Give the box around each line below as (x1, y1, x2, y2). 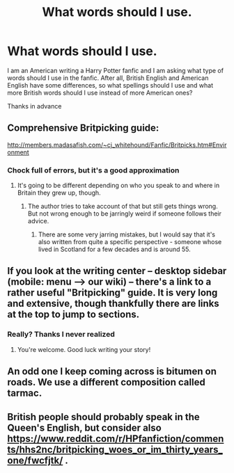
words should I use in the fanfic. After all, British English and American (7, 74, 209, 82)
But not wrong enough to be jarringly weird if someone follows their (27, 209, 221, 218)
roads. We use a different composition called (7, 376, 205, 388)
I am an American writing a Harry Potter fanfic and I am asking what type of (7, 66, 224, 74)
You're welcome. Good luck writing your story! (17, 345, 151, 353)
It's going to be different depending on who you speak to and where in (17, 182, 220, 190)
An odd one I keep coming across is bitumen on (7, 366, 217, 378)
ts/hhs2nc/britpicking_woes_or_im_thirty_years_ (7, 443, 223, 456)
